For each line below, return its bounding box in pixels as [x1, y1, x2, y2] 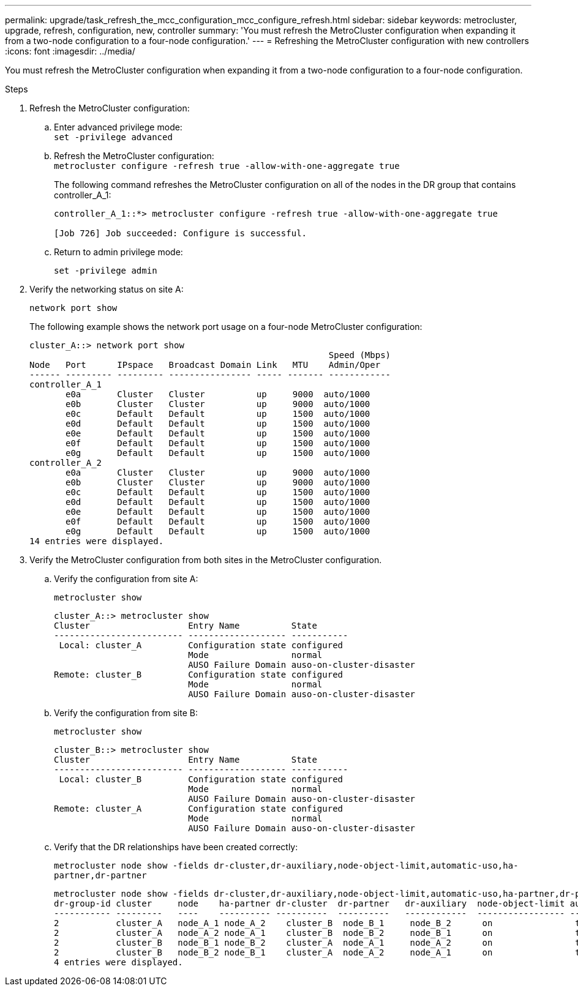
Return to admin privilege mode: [54, 247, 183, 257]
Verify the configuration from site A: [54, 574, 198, 584]
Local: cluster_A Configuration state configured [59, 640, 343, 650]
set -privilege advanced [54, 132, 173, 142]
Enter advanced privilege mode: [54, 122, 182, 132]
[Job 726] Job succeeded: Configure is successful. [54, 228, 307, 238]
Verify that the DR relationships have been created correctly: [54, 842, 298, 852]
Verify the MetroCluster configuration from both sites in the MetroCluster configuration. [29, 555, 382, 565]
